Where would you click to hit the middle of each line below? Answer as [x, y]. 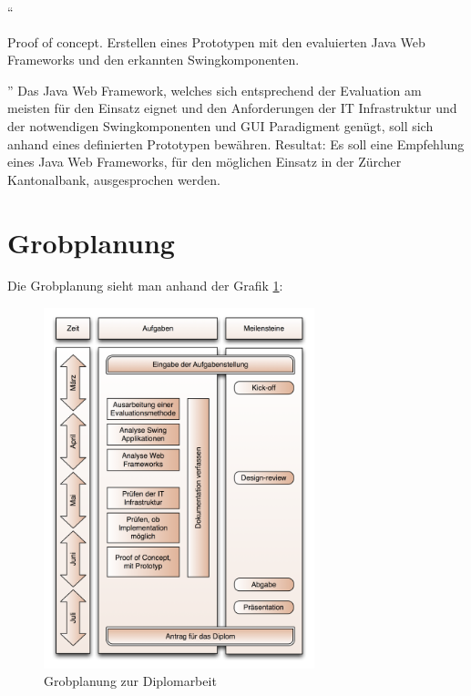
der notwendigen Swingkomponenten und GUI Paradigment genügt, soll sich [220, 125]
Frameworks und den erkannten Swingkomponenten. [154, 60]
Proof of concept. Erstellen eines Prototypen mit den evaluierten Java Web [216, 41]
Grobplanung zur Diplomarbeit [130, 681]
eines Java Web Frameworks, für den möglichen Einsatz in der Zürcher [205, 162]
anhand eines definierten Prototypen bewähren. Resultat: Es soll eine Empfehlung [236, 143]
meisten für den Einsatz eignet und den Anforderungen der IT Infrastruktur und [232, 108]
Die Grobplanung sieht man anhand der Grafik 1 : [145, 286]
